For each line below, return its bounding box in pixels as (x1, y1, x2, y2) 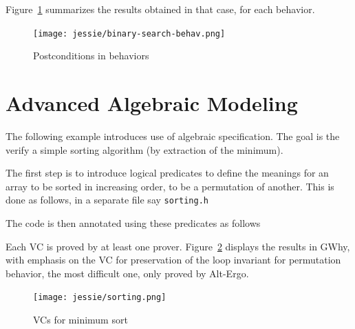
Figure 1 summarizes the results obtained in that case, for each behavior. (6, 2, 315, 16)
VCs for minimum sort (33, 312, 128, 327)
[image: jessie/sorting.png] (33, 292, 166, 303)
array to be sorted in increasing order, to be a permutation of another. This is (6, 179, 334, 193)
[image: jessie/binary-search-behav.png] (33, 28, 226, 39)
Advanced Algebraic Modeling (6, 89, 298, 117)
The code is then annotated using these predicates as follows (6, 216, 261, 230)
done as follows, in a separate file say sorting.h (6, 192, 208, 207)
